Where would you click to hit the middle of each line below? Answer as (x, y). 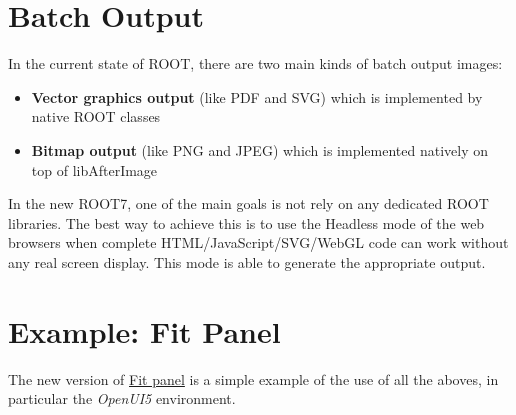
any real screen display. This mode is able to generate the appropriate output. (247, 261)
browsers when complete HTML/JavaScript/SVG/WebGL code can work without (258, 242)
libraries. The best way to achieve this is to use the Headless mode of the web (246, 222)
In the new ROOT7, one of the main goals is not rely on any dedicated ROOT (248, 203)
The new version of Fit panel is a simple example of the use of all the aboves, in (253, 378)
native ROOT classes (96, 116)
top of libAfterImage (94, 169)
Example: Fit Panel (144, 330)
